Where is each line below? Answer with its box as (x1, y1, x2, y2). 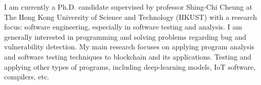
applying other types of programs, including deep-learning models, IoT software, (4, 61, 256, 72)
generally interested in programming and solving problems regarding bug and (4, 31, 247, 42)
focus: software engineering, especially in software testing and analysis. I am (4, 21, 242, 32)
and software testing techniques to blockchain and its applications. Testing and (4, 51, 252, 62)
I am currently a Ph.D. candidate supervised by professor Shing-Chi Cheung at (4, 2, 253, 12)
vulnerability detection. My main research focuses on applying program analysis (4, 41, 255, 52)
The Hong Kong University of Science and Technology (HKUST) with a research (4, 11, 257, 22)
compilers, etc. (4, 71, 49, 82)
